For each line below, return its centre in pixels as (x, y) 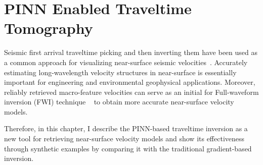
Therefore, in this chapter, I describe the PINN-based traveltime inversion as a (126, 128)
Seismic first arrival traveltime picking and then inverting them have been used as (131, 52)
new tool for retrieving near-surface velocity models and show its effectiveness (124, 139)
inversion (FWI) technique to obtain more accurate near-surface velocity (119, 102)
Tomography (49, 28)
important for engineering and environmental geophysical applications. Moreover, (130, 82)
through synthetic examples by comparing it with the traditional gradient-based (128, 148)
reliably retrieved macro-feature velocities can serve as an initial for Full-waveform (131, 92)
